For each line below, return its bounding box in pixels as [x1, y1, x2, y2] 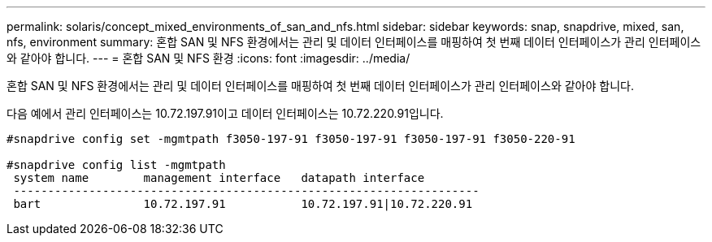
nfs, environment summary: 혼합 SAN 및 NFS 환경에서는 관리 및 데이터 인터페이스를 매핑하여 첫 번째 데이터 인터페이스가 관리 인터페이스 [7, 35, 701, 49]
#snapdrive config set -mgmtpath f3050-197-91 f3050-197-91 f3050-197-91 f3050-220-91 [7, 132, 575, 145]
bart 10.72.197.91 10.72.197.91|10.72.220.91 [13, 197, 473, 210]
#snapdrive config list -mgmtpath [7, 158, 226, 171]
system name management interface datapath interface [13, 171, 425, 184]
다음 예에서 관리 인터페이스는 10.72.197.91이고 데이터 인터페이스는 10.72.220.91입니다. [7, 106, 444, 120]
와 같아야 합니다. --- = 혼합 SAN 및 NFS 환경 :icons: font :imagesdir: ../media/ [7, 51, 410, 65]
